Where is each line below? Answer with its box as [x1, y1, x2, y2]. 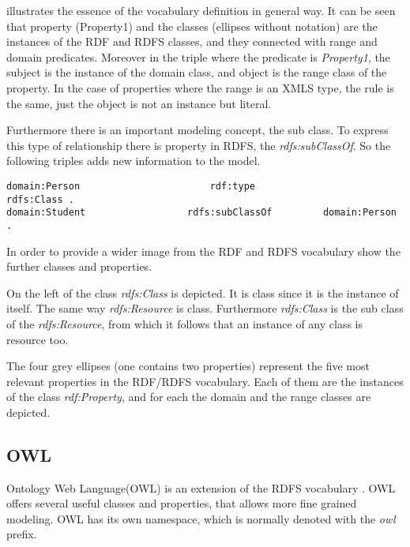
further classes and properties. [6, 258, 152, 275]
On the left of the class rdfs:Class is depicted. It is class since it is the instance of [6, 284, 399, 301]
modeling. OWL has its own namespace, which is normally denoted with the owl [6, 510, 396, 526]
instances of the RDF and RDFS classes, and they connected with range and [6, 33, 378, 50]
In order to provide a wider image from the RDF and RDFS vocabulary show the [6, 242, 401, 259]
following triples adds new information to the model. [6, 152, 261, 169]
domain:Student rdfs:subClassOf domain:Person [6, 207, 397, 219]
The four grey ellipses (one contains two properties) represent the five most [6, 358, 370, 374]
